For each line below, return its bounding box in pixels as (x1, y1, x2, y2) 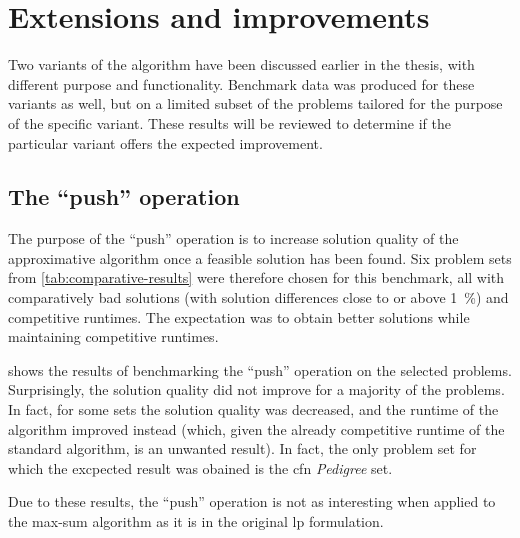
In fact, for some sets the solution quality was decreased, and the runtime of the (8, 399, 499, 420)
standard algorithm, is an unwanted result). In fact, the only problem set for (8, 438, 477, 459)
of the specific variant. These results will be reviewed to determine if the (8, 112, 451, 133)
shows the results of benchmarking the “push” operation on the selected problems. (8, 359, 512, 380)
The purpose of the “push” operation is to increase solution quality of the (8, 228, 459, 249)
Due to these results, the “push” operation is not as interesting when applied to (8, 491, 496, 512)
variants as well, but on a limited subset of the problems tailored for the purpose (8, 93, 503, 114)
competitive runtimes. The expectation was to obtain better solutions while (8, 306, 470, 327)
